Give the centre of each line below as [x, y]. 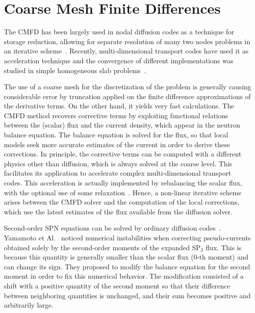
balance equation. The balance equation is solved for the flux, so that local [116, 135]
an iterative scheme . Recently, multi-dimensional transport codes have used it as [126, 51]
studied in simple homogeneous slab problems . [75, 70]
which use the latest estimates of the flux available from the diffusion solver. [118, 211]
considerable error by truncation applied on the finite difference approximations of [127, 96]
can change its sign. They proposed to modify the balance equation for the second [127, 266]
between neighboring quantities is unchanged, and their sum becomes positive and [127, 295]
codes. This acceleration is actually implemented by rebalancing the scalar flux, [123, 183]
